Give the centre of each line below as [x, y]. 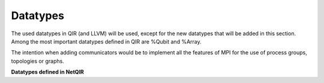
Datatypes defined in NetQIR [47, 72]
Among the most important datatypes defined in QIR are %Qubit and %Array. [106, 41]
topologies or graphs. [37, 61]
